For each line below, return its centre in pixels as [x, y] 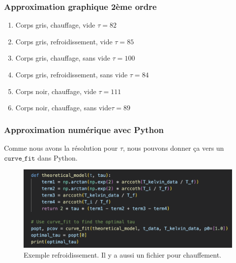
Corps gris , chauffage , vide [55, 25]
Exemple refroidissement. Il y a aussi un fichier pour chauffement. [122, 254]
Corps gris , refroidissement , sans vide [72, 74]
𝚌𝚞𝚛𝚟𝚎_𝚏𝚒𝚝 [20, 158]
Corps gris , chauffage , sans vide [63, 58]
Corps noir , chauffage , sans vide [63, 108]
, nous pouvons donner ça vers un [174, 148]
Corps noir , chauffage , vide [56, 91]
